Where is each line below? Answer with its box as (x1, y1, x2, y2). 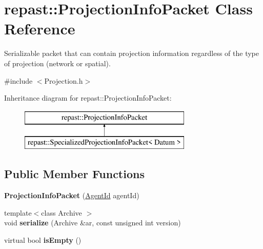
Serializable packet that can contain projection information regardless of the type (4, 48, 259, 59)
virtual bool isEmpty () (4, 234, 82, 245)
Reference (4, 18, 75, 39)
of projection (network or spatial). (4, 58, 111, 68)
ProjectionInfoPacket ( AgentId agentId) (4, 190, 139, 201)
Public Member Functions (4, 166, 145, 182)
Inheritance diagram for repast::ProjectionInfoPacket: (4, 92, 172, 103)
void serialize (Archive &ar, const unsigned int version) (4, 217, 181, 228)
